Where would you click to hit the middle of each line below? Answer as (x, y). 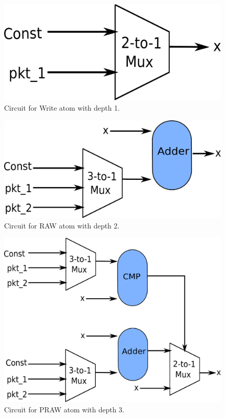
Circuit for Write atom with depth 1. (62, 107)
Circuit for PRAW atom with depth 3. (64, 409)
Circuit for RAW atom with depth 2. (62, 225)
